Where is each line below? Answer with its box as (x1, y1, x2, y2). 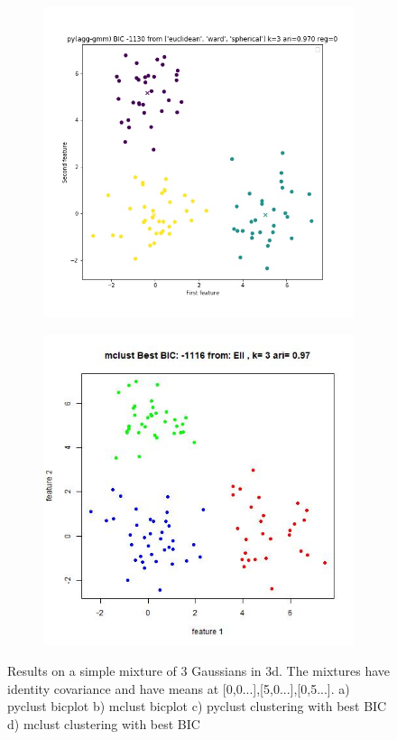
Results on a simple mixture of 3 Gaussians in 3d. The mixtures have (7, 661, 390, 680)
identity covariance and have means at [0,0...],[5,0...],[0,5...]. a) (7, 679, 350, 698)
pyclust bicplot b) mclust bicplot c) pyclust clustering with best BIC (7, 697, 387, 716)
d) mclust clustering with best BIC (7, 714, 200, 733)
